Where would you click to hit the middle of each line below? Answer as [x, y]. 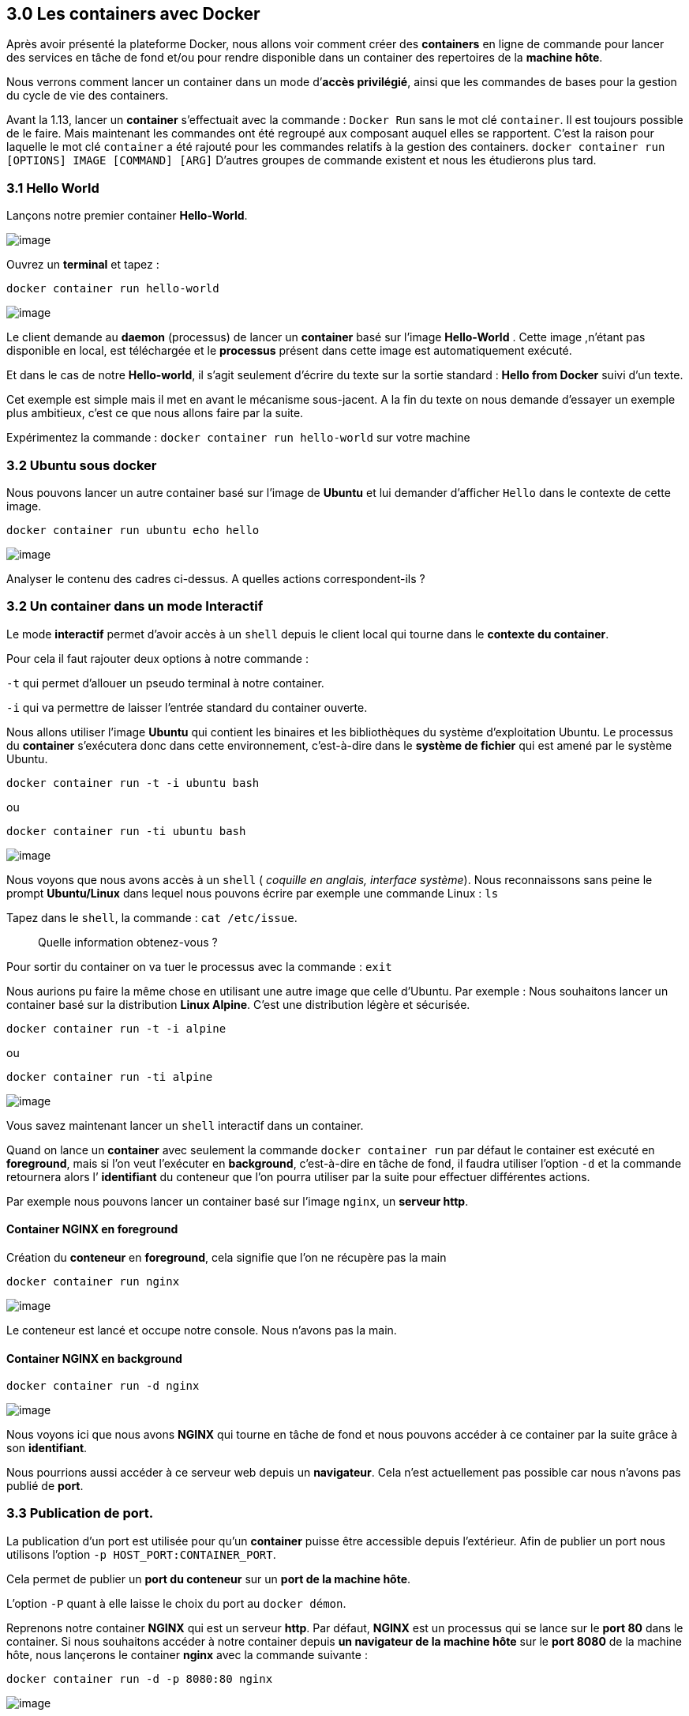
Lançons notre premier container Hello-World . [127, 216]
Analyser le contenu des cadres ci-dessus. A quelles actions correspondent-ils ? [216, 578]
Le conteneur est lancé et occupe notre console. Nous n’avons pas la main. [202, 1330]
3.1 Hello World [53, 188]
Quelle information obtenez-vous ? [128, 942]
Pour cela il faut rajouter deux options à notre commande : [157, 658]
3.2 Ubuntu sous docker [82, 465]
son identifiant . [47, 1448]
